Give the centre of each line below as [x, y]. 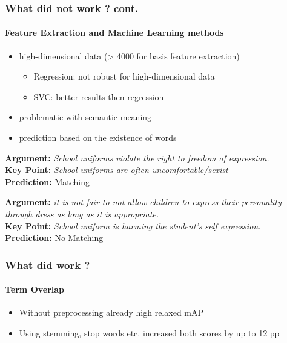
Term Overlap [35, 289]
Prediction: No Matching [54, 238]
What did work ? [48, 264]
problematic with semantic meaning [85, 117]
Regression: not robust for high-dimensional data [124, 76]
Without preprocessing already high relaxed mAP [111, 312]
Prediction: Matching [48, 181]
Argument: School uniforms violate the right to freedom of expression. [137, 158]
